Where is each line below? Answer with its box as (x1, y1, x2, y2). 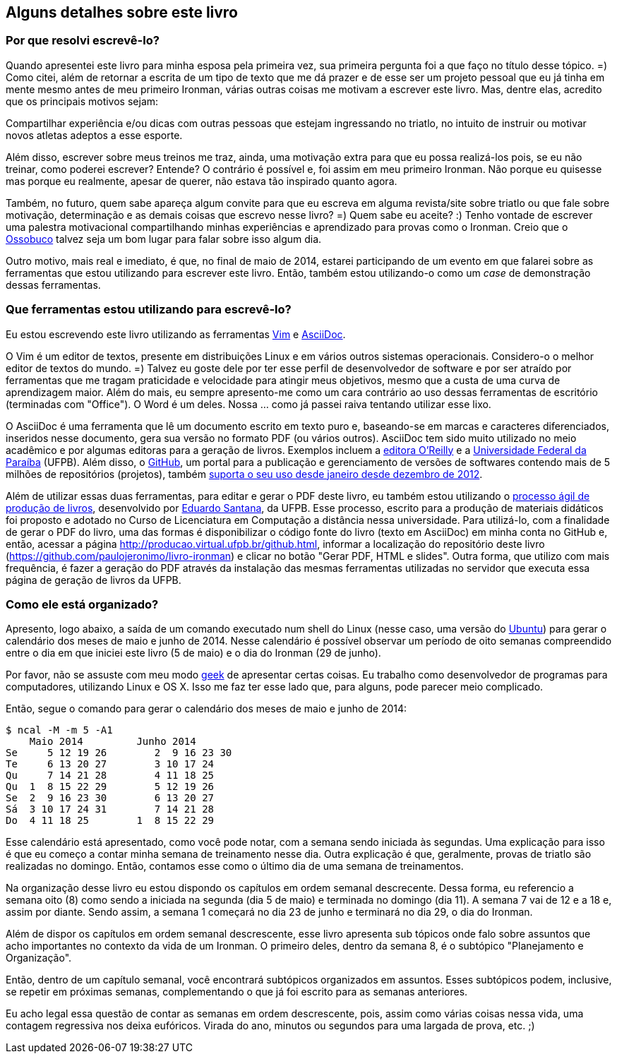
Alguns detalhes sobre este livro (6, 4, 238, 21)
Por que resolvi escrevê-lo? (6, 33, 160, 48)
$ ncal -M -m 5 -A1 (6, 724, 113, 736)
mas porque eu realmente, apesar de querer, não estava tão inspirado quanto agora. (6, 174, 397, 187)
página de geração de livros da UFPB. (6, 573, 181, 586)
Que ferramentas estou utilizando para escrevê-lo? (6, 302, 292, 317)
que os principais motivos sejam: (6, 95, 159, 107)
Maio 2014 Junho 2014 (29, 736, 196, 748)
